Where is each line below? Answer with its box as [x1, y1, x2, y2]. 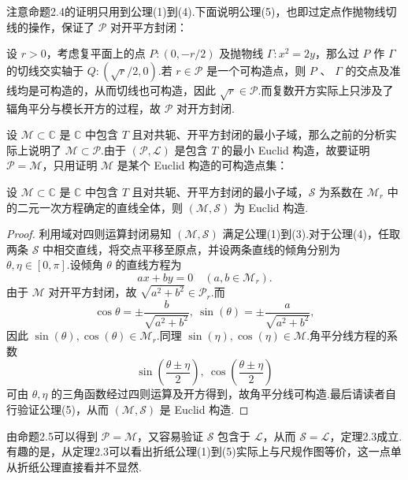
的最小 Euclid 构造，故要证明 [221, 141, 370, 158]
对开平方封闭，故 [48, 284, 137, 300]
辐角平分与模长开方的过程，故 [6, 99, 161, 116]
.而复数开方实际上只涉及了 [258, 81, 394, 98]
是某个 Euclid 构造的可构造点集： [117, 157, 288, 173]
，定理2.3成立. [329, 427, 402, 444]
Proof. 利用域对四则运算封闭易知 [6, 225, 172, 242]
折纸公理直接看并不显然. [17, 458, 142, 474]
